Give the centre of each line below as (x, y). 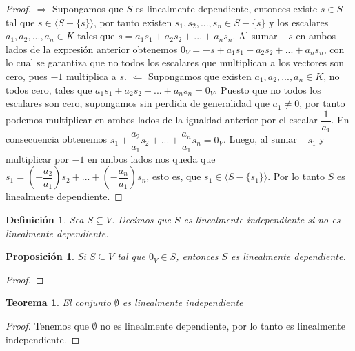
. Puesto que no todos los (268, 89)
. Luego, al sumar (260, 139)
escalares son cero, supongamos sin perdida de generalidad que (138, 103)
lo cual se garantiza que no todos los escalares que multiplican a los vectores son (175, 62)
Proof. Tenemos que (47, 325)
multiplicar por (37, 158)
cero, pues (27, 76)
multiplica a (91, 76)
